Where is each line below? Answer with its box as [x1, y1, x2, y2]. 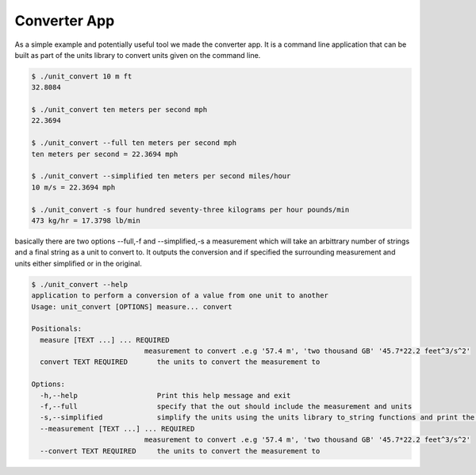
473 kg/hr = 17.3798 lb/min [31, 216, 140, 225]
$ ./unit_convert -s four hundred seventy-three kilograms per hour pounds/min [31, 205, 350, 214]
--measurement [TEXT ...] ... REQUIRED [40, 424, 195, 433]
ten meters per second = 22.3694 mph [31, 149, 178, 159]
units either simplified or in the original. [14, 259, 143, 268]
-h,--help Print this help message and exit [40, 391, 291, 400]
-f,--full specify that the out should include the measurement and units [40, 402, 413, 412]
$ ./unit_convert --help [31, 280, 129, 289]
